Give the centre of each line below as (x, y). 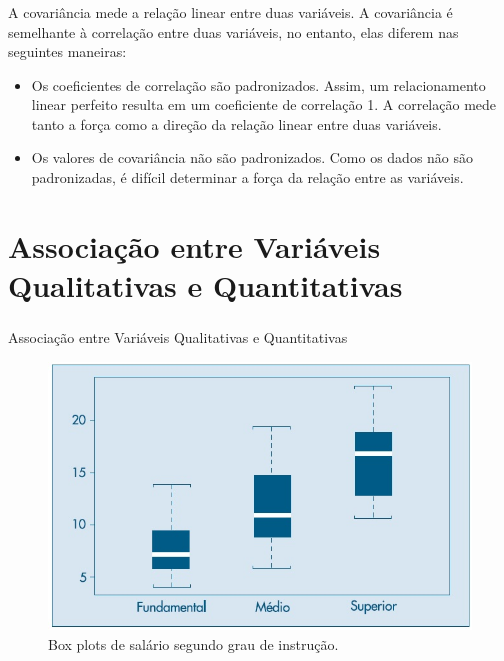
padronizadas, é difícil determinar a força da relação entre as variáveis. (247, 177)
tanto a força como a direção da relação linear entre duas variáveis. (236, 123)
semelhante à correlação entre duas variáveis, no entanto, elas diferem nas (233, 31)
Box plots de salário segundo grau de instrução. (193, 643)
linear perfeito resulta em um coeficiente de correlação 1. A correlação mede (264, 104)
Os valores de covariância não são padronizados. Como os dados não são (252, 157)
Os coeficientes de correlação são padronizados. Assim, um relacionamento (258, 84)
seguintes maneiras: (67, 51)
